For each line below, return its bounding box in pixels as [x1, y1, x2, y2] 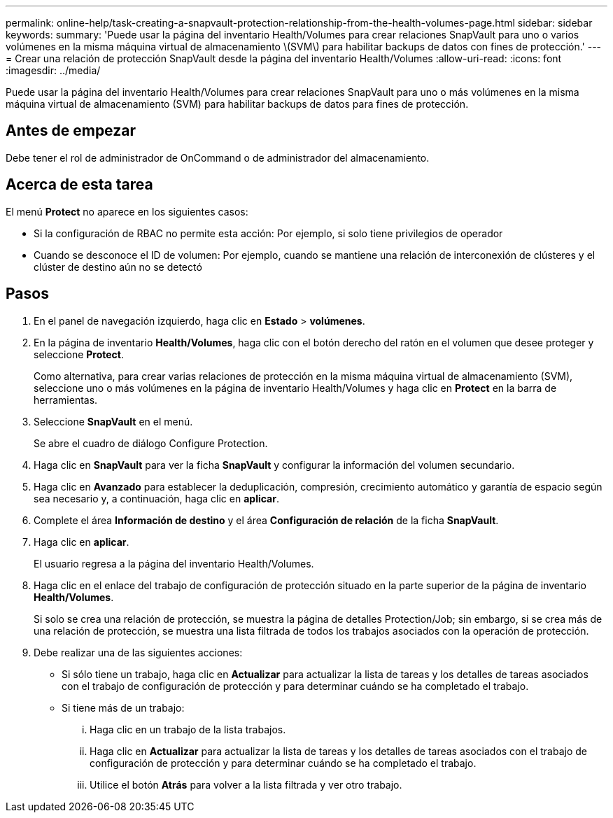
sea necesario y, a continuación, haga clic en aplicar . [34, 492, 279, 505]
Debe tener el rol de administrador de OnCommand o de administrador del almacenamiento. [6, 151, 430, 164]
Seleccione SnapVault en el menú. [34, 415, 193, 428]
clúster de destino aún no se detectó [34, 260, 202, 273]
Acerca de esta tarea [6, 176, 153, 194]
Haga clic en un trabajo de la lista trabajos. [90, 723, 286, 735]
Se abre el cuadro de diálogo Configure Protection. [34, 437, 268, 449]
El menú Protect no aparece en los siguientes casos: [6, 205, 248, 218]
